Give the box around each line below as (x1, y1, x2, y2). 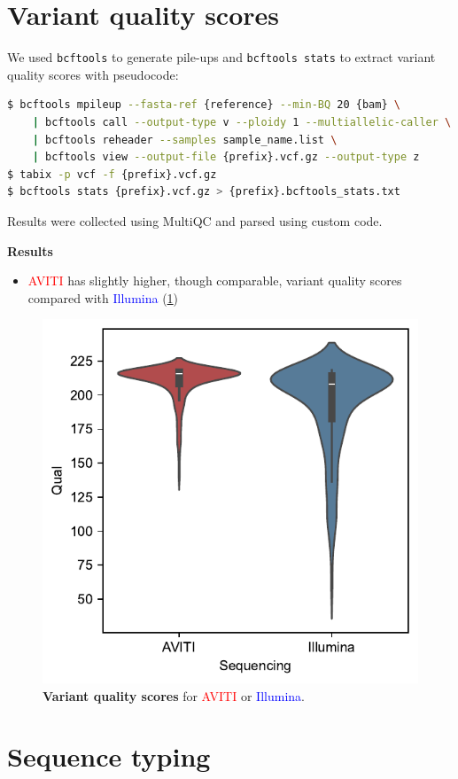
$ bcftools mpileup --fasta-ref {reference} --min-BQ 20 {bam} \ (7, 98, 400, 112)
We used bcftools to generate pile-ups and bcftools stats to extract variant (7, 48, 436, 66)
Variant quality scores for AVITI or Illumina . (43, 686, 305, 705)
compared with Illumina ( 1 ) (27, 288, 179, 307)
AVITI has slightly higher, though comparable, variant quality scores (27, 271, 402, 290)
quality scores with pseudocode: (7, 65, 179, 83)
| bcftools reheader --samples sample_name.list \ (32, 133, 338, 146)
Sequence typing (7, 738, 211, 775)
